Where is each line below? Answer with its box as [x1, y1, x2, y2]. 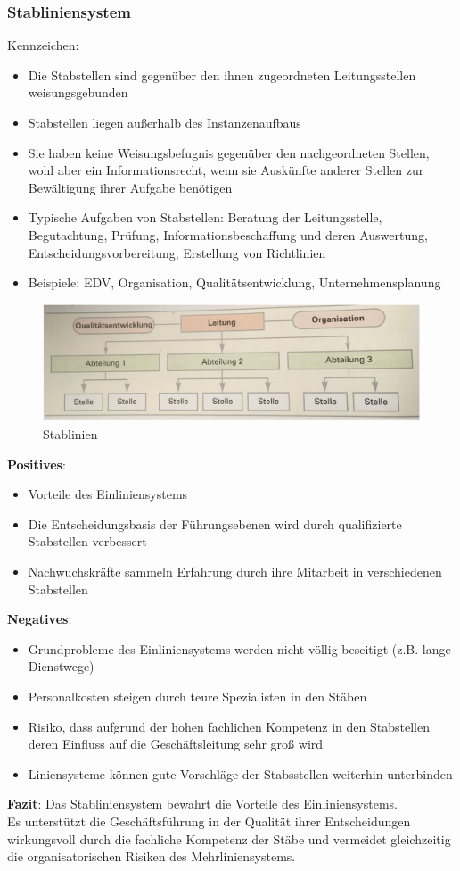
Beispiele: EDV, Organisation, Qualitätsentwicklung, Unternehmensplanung [28, 273, 441, 292]
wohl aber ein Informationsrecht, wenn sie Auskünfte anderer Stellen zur [28, 161, 424, 179]
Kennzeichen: [7, 36, 79, 54]
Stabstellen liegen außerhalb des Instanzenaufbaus [28, 113, 301, 131]
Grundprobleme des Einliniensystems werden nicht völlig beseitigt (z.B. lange [28, 639, 451, 658]
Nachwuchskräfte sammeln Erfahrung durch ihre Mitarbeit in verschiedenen [28, 561, 442, 580]
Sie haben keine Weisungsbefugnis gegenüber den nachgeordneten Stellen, [28, 143, 430, 162]
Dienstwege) [28, 657, 94, 676]
